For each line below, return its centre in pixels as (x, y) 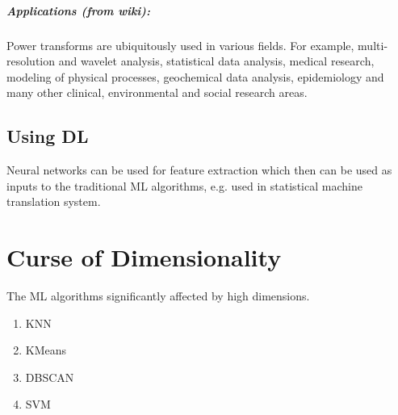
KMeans (46, 350)
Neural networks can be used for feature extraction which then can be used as (199, 170)
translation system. (54, 201)
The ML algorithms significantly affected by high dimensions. (158, 296)
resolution (31, 61)
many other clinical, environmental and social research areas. (157, 92)
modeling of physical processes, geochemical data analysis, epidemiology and (195, 76)
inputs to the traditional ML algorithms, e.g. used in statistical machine (184, 185)
